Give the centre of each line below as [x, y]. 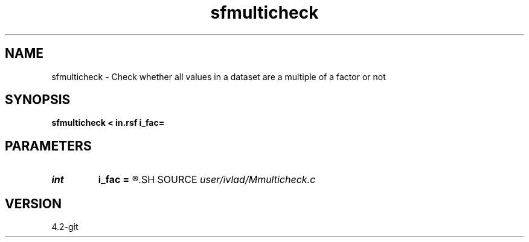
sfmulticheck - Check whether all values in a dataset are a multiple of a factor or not [219, 76]
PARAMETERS [48, 146]
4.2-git [65, 227]
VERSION [34, 203]
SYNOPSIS [38, 100]
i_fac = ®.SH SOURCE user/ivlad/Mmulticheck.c [207, 180]
